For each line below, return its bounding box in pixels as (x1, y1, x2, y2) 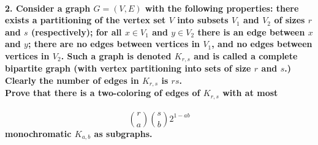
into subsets (177, 13, 229, 26)
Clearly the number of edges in (5, 74, 139, 87)
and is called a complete (194, 49, 298, 62)
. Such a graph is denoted (61, 49, 172, 62)
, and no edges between (211, 37, 312, 50)
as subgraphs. (94, 127, 153, 139)
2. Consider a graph (5, 1, 91, 14)
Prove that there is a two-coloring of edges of (5, 86, 200, 99)
